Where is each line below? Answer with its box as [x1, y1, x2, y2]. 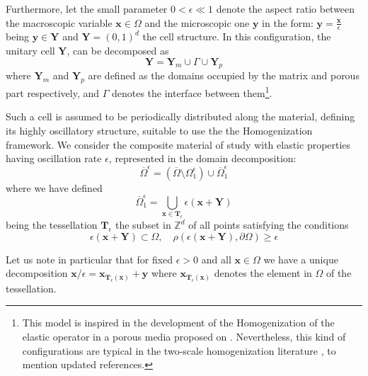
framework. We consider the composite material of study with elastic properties [6, 137, 351, 152]
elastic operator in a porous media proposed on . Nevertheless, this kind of [22, 329, 346, 344]
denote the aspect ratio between [216, 1, 355, 16]
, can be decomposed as [67, 43, 169, 58]
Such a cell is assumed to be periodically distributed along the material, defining [6, 109, 355, 124]
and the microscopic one [144, 15, 250, 30]
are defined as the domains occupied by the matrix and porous [88, 68, 360, 83]
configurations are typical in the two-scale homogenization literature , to [22, 343, 336, 358]
